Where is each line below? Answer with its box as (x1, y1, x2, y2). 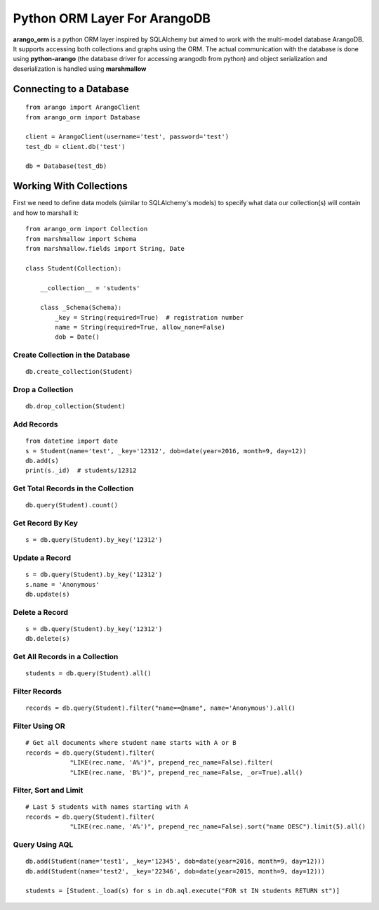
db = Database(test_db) (25, 162, 107, 170)
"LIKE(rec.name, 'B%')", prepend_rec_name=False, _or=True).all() (69, 768, 303, 776)
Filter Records (13, 687, 62, 696)
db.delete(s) (25, 635, 70, 643)
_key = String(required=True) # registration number (55, 313, 244, 321)
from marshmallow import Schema (25, 235, 137, 242)
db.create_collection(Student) (25, 368, 133, 376)
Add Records (13, 420, 59, 429)
